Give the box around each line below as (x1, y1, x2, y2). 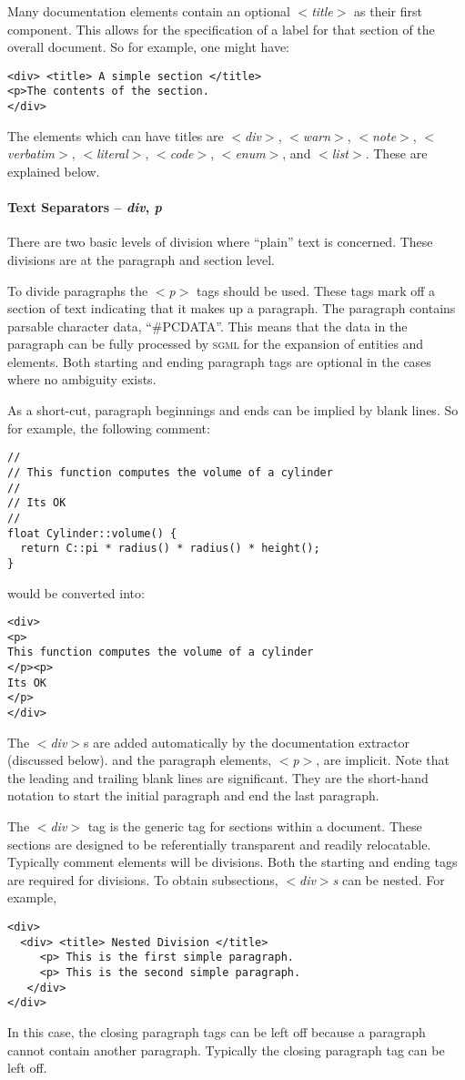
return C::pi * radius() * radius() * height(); (20, 542, 320, 555)
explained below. (7, 161, 100, 180)
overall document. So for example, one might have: (7, 37, 290, 56)
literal (96, 144, 128, 163)
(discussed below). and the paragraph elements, (7, 750, 272, 769)
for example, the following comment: (7, 418, 210, 437)
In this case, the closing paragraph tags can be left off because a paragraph (7, 1022, 426, 1041)
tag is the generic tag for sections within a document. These (87, 817, 422, 836)
